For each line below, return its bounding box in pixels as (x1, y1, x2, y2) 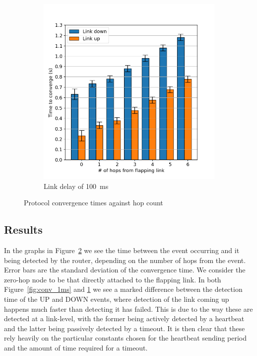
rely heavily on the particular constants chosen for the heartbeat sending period (4, 333, 247, 343)
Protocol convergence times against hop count (24, 197, 163, 208)
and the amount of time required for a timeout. (4, 342, 148, 353)
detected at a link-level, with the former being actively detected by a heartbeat (4, 313, 245, 324)
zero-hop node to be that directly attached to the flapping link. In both (4, 274, 221, 284)
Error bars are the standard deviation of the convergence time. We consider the (4, 265, 246, 275)
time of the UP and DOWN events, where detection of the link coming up (4, 293, 229, 304)
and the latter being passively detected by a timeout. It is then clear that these (4, 323, 245, 333)
